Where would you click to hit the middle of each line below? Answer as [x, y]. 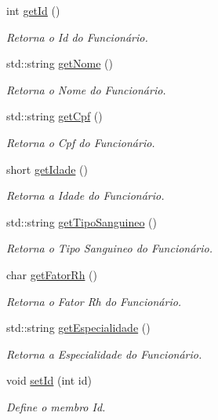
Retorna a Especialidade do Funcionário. [104, 354]
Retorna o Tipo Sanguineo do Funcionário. [110, 248]
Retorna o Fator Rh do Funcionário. [94, 301]
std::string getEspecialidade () [78, 328]
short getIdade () [47, 169]
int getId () [33, 10]
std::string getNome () [60, 63]
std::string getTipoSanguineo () [82, 221]
